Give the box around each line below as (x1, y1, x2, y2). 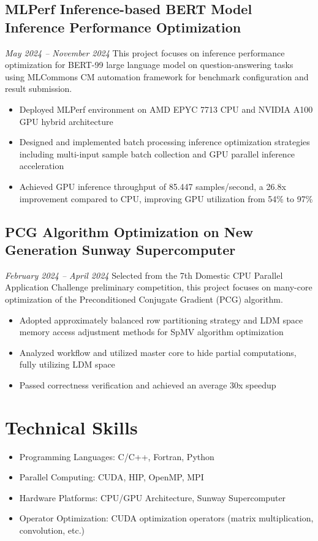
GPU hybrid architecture (19, 115, 113, 127)
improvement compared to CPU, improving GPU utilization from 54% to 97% (19, 192, 313, 205)
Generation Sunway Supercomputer (5, 240, 236, 259)
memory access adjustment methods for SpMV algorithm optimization (19, 325, 284, 338)
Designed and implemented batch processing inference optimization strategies (19, 135, 310, 148)
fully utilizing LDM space (19, 358, 115, 371)
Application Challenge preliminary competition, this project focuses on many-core (5, 281, 312, 293)
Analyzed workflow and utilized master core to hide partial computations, (19, 346, 297, 358)
